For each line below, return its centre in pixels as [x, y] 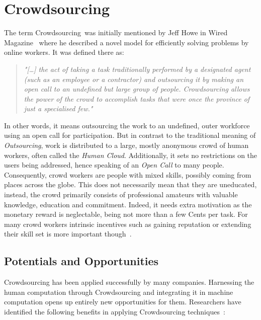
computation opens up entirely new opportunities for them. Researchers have [123, 302]
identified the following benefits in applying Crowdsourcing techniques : [115, 311]
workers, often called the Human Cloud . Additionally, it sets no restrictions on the [131, 155]
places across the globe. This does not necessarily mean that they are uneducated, [130, 184]
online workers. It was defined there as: [64, 52]
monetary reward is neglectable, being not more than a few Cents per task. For [126, 214]
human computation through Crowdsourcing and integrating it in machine [119, 292]
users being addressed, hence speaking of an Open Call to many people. [114, 165]
